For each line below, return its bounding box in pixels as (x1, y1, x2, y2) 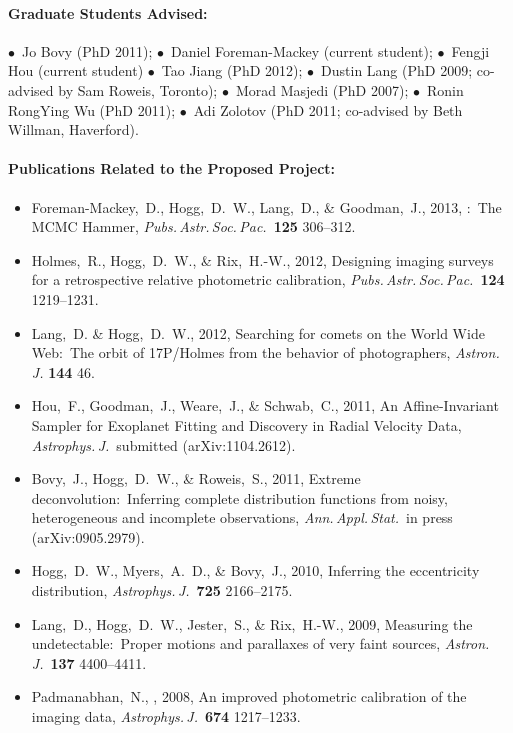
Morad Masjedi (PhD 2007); (235, 79, 409, 100)
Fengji (451, 40, 490, 61)
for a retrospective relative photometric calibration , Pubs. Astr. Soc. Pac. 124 (31, 269, 505, 290)
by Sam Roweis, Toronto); (58, 79, 218, 100)
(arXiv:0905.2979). (31, 526, 145, 547)
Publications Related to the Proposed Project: (8, 158, 336, 179)
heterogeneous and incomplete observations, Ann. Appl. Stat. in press (31, 507, 453, 528)
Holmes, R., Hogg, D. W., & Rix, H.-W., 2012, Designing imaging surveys (31, 249, 494, 270)
